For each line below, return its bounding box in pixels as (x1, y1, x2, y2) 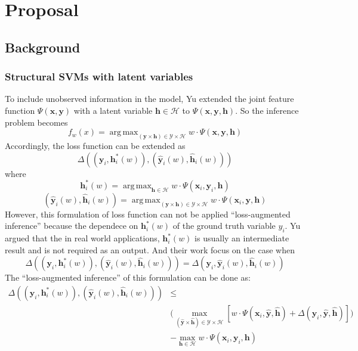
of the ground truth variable (172, 219, 276, 232)
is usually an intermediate (195, 232, 289, 244)
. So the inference (235, 104, 299, 116)
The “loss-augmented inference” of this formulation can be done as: (5, 271, 251, 284)
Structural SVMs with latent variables (5, 69, 193, 84)
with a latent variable (73, 104, 153, 116)
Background (5, 38, 81, 56)
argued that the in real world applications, (5, 232, 160, 244)
